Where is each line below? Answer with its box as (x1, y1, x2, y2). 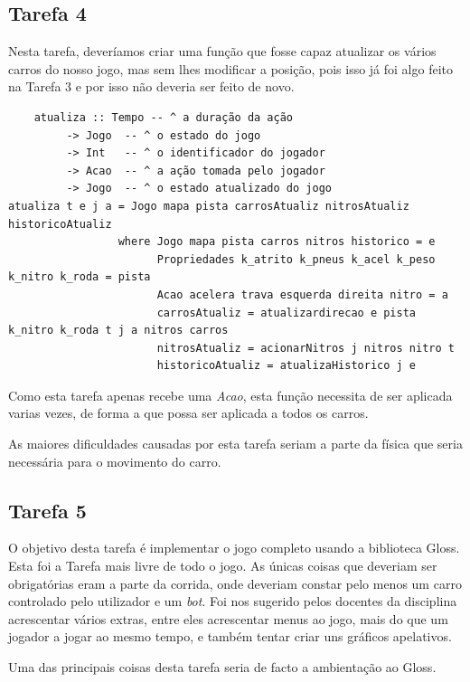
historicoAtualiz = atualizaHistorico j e (156, 359, 417, 373)
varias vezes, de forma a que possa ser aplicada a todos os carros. (8, 403, 369, 422)
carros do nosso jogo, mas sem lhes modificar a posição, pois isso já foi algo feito (8, 59, 453, 78)
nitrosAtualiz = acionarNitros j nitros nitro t (156, 341, 455, 355)
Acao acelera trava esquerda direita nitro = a (156, 288, 448, 301)
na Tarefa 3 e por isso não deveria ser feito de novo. (8, 77, 295, 96)
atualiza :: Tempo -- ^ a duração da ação (33, 110, 293, 124)
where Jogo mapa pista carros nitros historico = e (117, 235, 436, 249)
